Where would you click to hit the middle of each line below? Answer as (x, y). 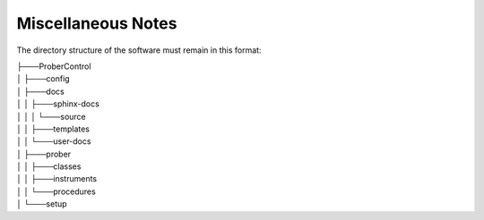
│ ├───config (43, 79)
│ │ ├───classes (49, 166)
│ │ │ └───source (51, 116)
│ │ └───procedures (56, 191)
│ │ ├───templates (53, 129)
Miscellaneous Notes (97, 23)
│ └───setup (42, 204)
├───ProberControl (54, 66)
